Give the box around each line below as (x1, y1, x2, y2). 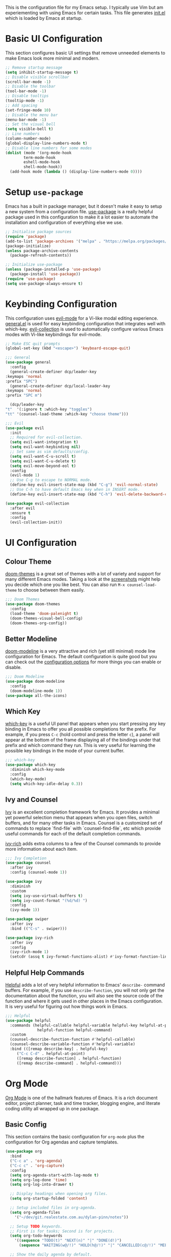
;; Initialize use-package (5, 262, 63, 267)
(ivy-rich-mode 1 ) (10, 949, 49, 955)
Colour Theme (5, 557, 52, 566)
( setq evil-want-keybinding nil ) (10, 444, 81, 450)
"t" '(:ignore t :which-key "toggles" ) (5, 407, 93, 412)
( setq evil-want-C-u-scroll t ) (10, 454, 76, 459)
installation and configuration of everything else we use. (5, 219, 123, 226)
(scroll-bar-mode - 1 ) (5, 79, 51, 85)
